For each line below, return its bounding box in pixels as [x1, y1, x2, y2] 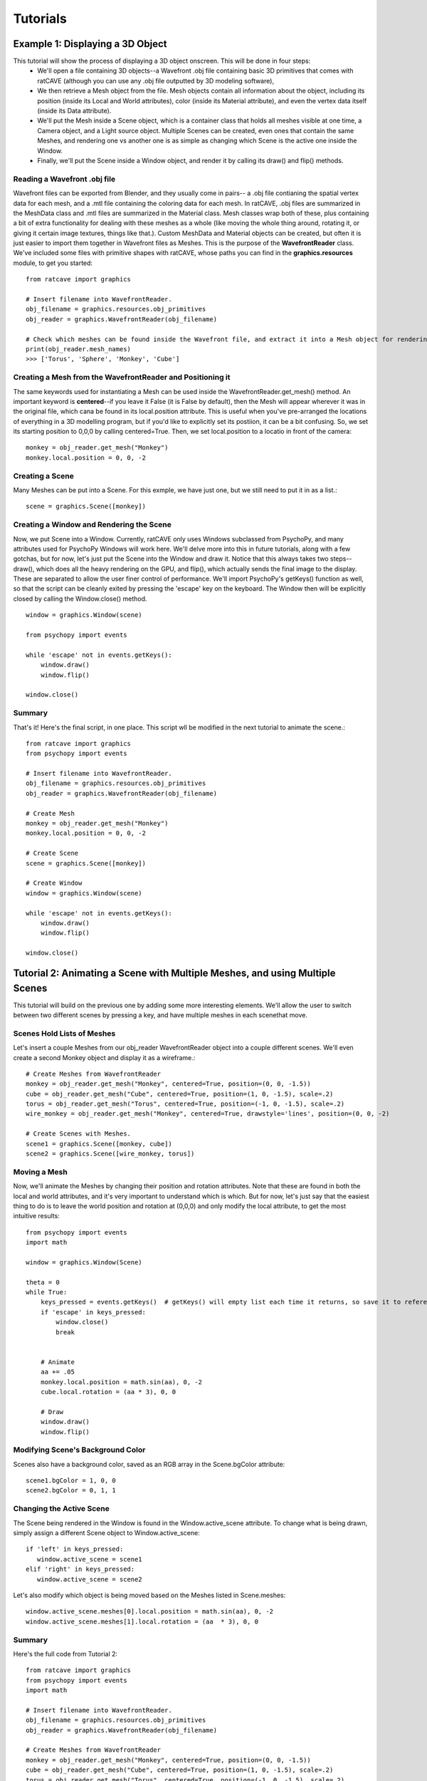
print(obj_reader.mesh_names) [26, 345, 132, 353]
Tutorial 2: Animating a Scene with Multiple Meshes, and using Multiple [13, 967, 336, 979]
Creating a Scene [13, 471, 74, 481]
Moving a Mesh [13, 1167, 68, 1177]
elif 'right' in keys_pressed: [26, 1565, 135, 1574]
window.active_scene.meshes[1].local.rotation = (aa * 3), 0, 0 [26, 1617, 259, 1626]
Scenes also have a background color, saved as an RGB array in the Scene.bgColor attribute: [13, 1460, 285, 1468]
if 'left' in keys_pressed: [26, 1545, 124, 1553]
